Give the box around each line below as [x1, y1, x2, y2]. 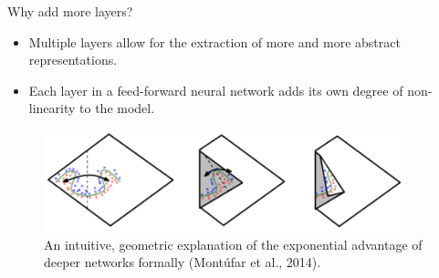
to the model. [79, 98, 155, 118]
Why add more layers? [7, 2, 133, 20]
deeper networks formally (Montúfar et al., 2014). [44, 252, 321, 272]
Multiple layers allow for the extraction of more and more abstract [28, 32, 401, 51]
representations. [28, 50, 118, 69]
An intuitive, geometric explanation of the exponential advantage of [44, 234, 423, 253]
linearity [28, 98, 76, 118]
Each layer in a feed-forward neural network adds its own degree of [28, 80, 403, 99]
